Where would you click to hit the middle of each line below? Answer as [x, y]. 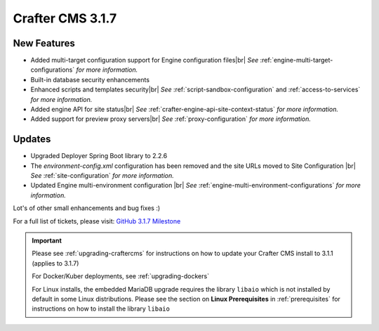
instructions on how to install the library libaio [101, 309]
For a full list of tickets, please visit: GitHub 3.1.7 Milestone [97, 221]
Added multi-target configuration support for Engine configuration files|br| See [145, 60]
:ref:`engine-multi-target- [297, 60]
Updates [32, 139]
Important [47, 241]
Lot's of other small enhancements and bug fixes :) [87, 208]
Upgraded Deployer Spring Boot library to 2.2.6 [99, 156]
